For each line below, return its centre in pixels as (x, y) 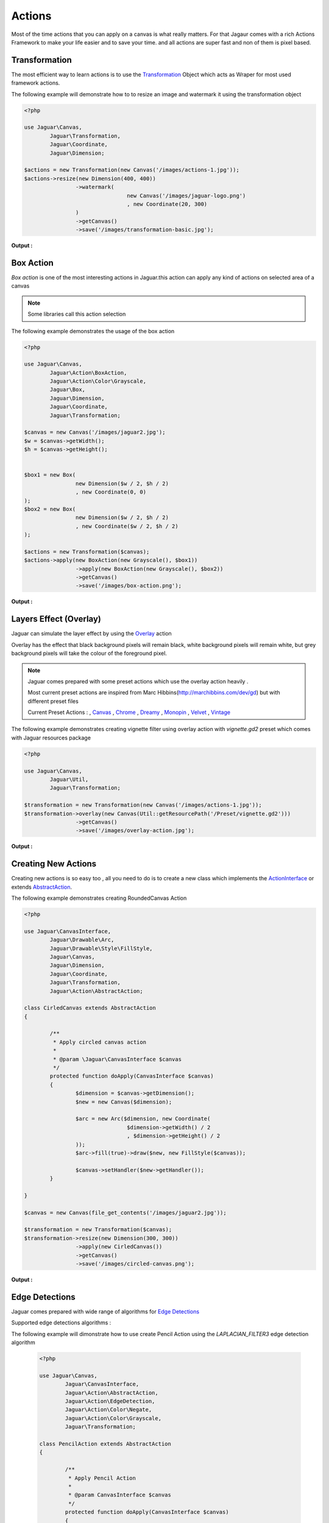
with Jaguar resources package (51, 738)
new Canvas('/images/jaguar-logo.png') (186, 196)
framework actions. (36, 83)
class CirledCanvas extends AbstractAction (90, 1008)
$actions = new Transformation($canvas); (87, 552)
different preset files (53, 701)
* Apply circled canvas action (99, 1042)
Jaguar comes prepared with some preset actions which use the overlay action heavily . (138, 681)
